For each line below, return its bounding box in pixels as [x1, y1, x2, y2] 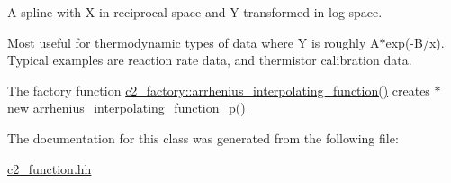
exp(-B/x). [385, 32, 445, 51]
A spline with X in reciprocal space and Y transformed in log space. [7, 3, 383, 21]
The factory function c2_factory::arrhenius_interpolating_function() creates [7, 80, 430, 99]
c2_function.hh [7, 159, 92, 178]
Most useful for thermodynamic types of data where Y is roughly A [7, 32, 380, 51]
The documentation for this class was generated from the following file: [7, 128, 399, 147]
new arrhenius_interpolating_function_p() [7, 98, 246, 117]
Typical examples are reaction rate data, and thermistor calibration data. [7, 50, 412, 69]
